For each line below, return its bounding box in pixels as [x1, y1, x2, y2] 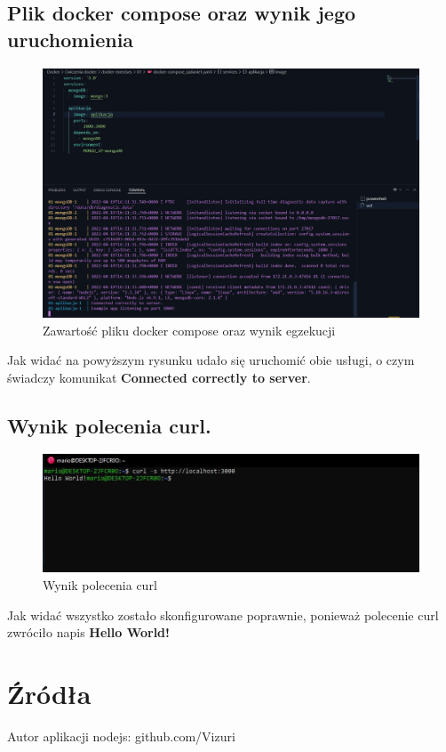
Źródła [7, 675, 92, 711]
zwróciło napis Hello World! [7, 623, 170, 642]
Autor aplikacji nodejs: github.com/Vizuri [7, 726, 235, 745]
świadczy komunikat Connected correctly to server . [7, 368, 311, 386]
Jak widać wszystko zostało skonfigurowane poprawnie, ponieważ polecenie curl [7, 605, 439, 624]
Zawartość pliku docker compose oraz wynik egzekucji [43, 320, 336, 339]
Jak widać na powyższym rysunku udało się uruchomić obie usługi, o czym [7, 351, 415, 369]
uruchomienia [7, 25, 134, 53]
